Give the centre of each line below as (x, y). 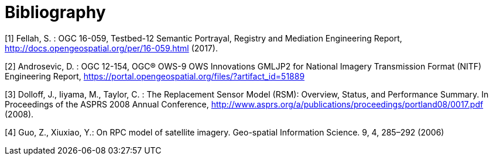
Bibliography (55, 12)
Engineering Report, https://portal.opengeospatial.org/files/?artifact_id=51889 (155, 76)
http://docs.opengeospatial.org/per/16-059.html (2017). (111, 48)
